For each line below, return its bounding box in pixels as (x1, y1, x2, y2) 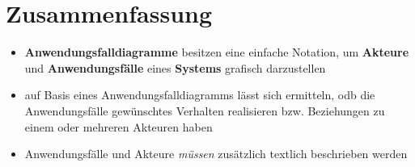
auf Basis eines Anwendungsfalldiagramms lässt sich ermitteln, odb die (24, 86, 375, 103)
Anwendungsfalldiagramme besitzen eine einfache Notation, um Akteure (24, 44, 409, 61)
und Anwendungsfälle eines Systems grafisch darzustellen (24, 59, 326, 76)
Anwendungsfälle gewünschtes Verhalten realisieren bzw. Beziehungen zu (24, 102, 385, 119)
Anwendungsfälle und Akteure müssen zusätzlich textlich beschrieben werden (24, 145, 408, 162)
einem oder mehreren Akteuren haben (24, 118, 213, 135)
